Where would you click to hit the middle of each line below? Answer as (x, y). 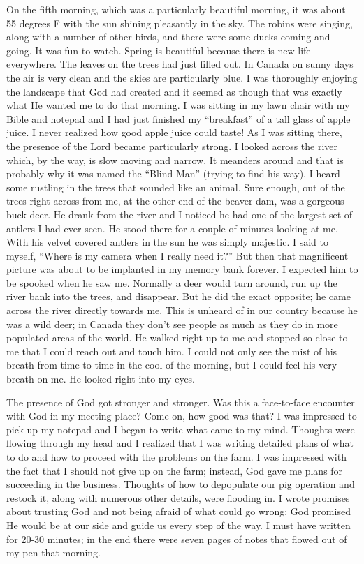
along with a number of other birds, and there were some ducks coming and (168, 37)
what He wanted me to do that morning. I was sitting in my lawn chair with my (178, 105)
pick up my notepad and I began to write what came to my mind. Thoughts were (181, 429)
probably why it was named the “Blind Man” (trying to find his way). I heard (173, 173)
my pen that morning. (54, 552)
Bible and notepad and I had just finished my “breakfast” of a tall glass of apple (179, 118)
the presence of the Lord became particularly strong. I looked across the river (172, 146)
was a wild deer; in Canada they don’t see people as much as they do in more (172, 324)
